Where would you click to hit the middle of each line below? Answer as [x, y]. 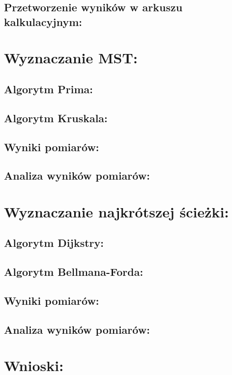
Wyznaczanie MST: [71, 58]
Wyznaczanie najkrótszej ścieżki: [116, 211]
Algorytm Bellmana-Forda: [74, 272]
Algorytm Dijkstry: [54, 243]
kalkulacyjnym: [43, 21]
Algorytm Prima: [49, 89]
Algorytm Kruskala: [56, 118]
